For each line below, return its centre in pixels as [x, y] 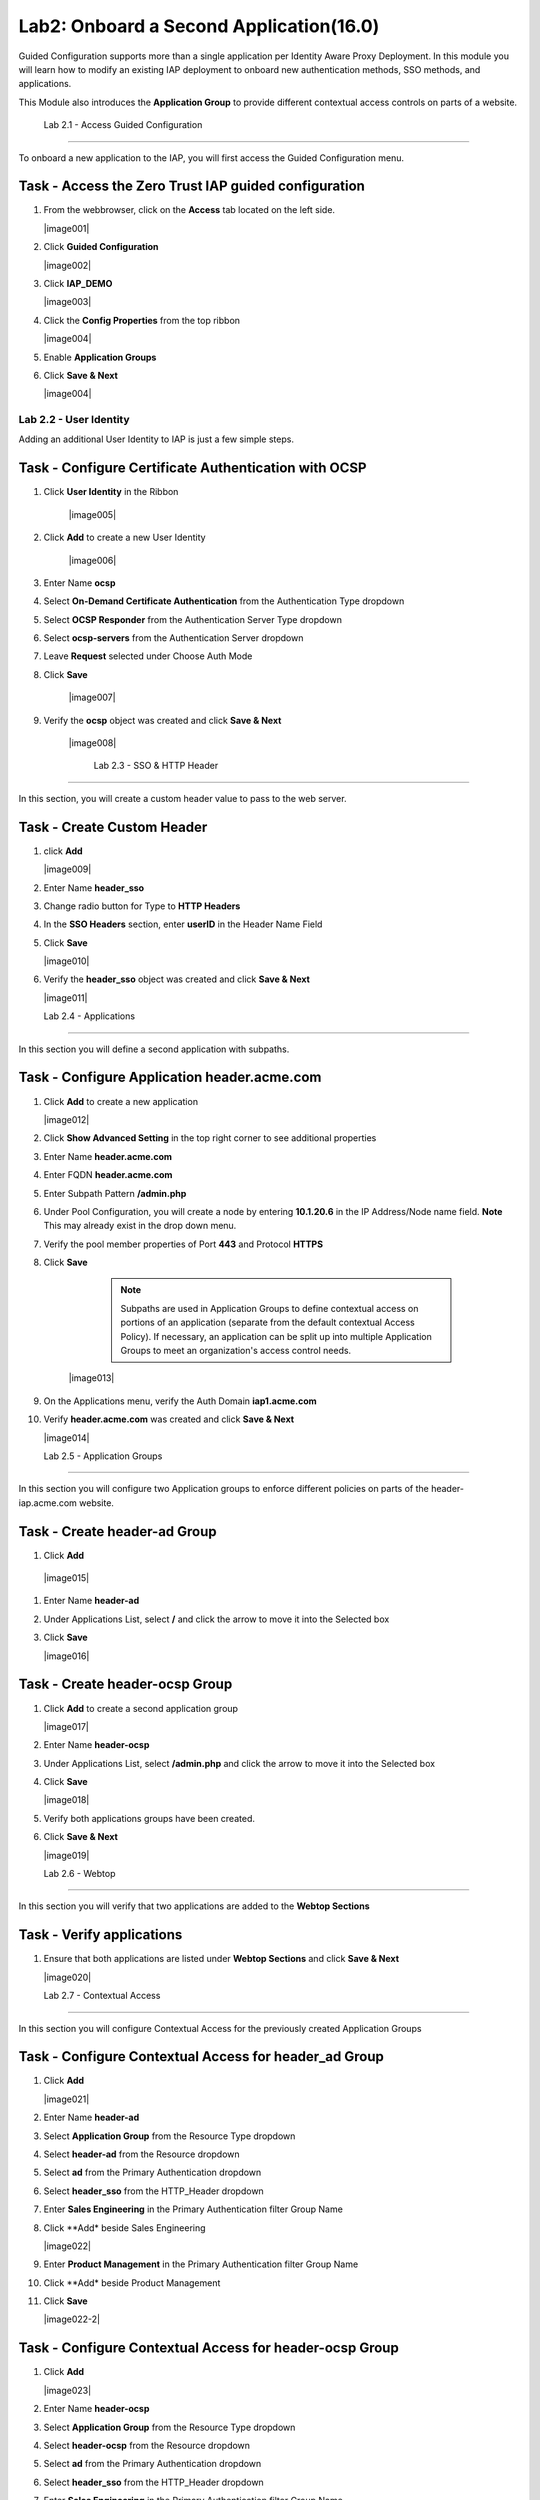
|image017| [66, 1726]
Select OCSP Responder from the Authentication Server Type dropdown [192, 619]
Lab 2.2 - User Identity [74, 420]
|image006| [92, 560]
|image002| [67, 265]
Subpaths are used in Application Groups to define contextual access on [269, 1308]
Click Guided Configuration [101, 247]
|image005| [92, 514]
